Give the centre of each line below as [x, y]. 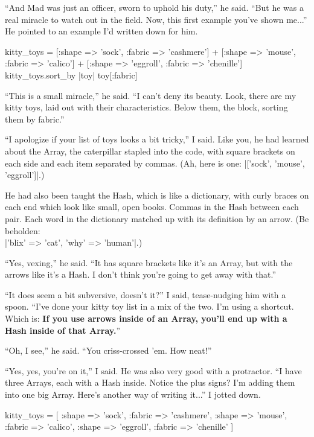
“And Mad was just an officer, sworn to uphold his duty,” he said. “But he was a [154, 7]
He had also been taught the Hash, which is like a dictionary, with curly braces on [157, 195]
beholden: [23, 230]
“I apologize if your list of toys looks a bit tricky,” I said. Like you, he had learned [157, 139]
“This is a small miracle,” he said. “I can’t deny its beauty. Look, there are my [151, 95]
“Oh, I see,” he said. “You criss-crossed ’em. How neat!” [108, 350]
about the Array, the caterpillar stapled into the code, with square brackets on [150, 151]
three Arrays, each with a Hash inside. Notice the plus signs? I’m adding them [150, 382]
